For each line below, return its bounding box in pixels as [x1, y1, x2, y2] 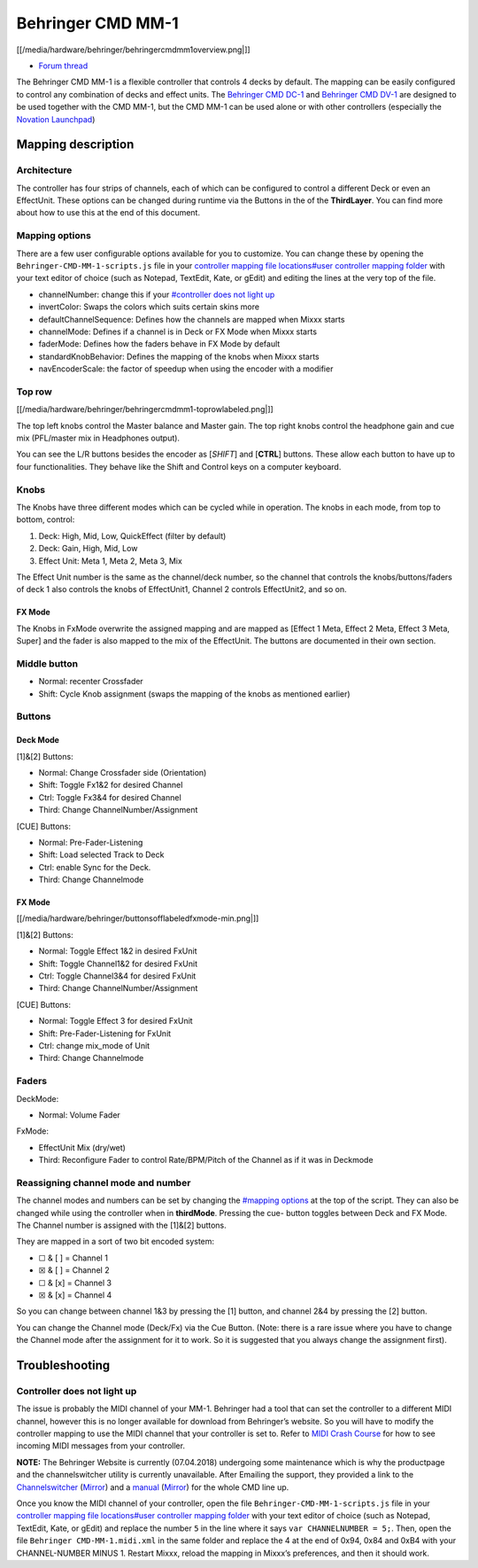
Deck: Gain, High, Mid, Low [38, 543, 138, 554]
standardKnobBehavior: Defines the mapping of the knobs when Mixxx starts [38, 351, 320, 362]
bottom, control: [16, 514, 75, 525]
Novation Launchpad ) [16, 113, 96, 124]
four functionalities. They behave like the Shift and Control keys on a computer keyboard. [16, 461, 342, 472]
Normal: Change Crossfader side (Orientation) [38, 767, 207, 777]
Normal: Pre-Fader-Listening [38, 837, 143, 847]
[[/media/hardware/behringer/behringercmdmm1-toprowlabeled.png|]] [16, 404, 274, 415]
